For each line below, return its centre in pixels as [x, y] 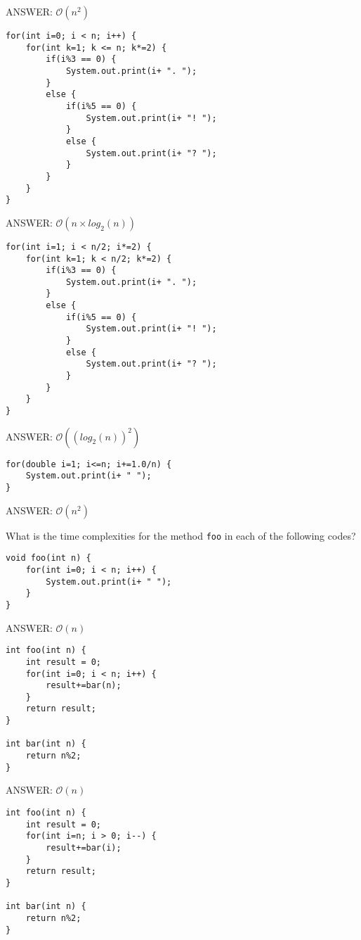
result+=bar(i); [84, 847]
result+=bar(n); [84, 686]
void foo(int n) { [48, 558]
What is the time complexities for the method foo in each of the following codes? [181, 535]
